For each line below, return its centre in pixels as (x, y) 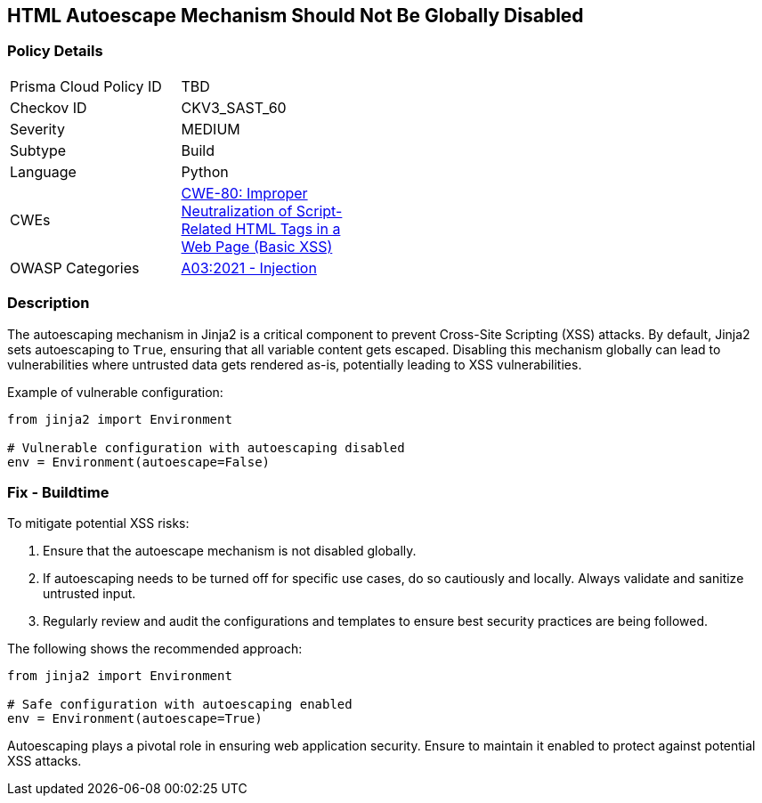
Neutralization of (237, 211)
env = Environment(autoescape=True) (135, 719)
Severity (37, 129)
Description (49, 303)
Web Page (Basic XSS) (257, 246)
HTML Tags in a (288, 228)
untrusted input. (89, 594)
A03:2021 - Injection (249, 268)
